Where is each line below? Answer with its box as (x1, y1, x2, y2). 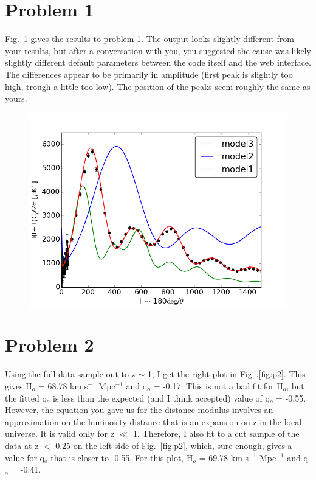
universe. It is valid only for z (5, 427, 114, 440)
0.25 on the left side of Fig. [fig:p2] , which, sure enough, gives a (55, 439, 292, 451)
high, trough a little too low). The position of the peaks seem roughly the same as (5, 80, 311, 92)
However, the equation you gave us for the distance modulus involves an (5, 403, 273, 416)
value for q (5, 451, 44, 464)
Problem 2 (5, 332, 94, 357)
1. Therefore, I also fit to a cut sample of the (132, 427, 300, 440)
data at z (5, 439, 39, 451)
